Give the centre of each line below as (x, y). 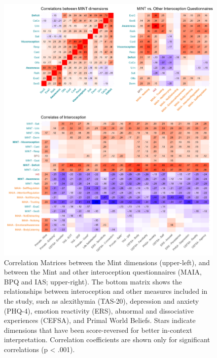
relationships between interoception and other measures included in (106, 291)
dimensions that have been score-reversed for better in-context (98, 330)
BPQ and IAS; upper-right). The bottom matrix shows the (93, 281)
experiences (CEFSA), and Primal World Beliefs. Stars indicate (100, 320)
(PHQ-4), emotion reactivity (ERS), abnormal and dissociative (99, 310)
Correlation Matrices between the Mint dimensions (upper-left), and (107, 262)
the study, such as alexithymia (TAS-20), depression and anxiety (102, 300)
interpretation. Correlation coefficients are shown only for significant (107, 339)
